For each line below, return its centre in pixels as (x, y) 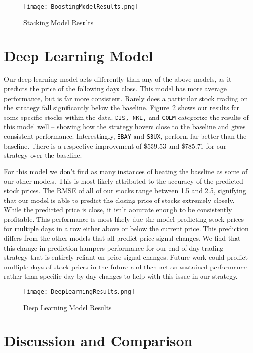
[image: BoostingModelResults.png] (81, 7)
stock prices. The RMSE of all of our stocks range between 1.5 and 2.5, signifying (125, 191)
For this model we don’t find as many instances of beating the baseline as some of (126, 171)
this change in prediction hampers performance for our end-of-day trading (114, 247)
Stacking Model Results (59, 22)
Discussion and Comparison (98, 341)
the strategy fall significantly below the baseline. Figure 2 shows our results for (122, 108)
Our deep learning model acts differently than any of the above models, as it (118, 79)
